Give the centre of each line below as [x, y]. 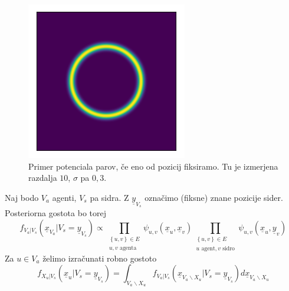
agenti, [64, 197]
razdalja [43, 178]
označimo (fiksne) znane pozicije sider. [214, 197]
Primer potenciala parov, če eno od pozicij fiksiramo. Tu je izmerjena [153, 166]
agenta [128, 248]
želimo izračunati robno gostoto [100, 258]
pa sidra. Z [109, 197]
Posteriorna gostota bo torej [55, 213]
